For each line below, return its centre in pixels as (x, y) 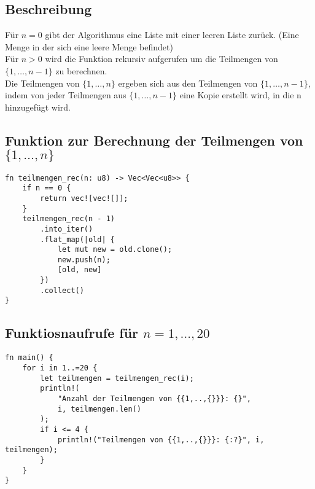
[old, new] (80, 270)
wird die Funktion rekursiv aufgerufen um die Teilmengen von (161, 59)
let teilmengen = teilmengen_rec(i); (117, 378)
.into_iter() (67, 229)
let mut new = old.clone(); (115, 250)
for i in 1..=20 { (60, 368)
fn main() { (29, 358)
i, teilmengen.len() (99, 409)
